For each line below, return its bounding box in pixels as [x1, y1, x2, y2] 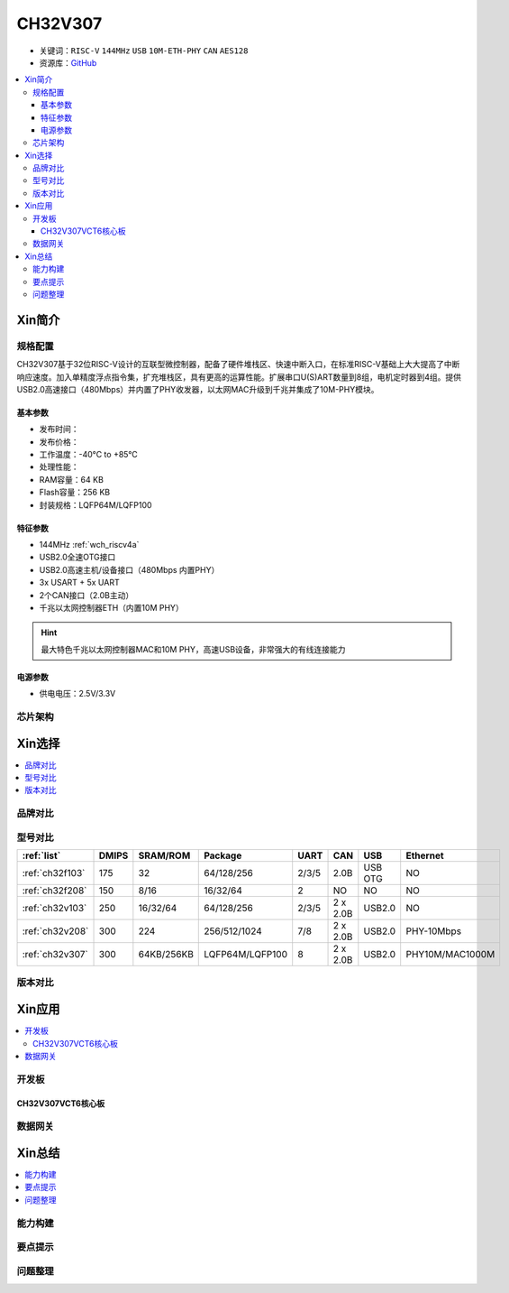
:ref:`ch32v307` [22, 948, 89, 961]
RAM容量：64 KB [39, 474, 104, 485]
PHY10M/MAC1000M [405, 948, 495, 961]
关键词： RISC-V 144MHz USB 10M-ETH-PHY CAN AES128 [39, 45, 249, 56]
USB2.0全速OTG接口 [39, 551, 116, 563]
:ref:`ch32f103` [22, 867, 86, 880]
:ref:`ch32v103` [22, 902, 87, 915]
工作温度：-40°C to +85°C [39, 449, 139, 460]
